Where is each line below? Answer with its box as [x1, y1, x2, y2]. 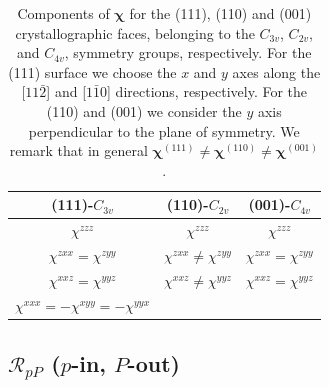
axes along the [232, 61, 321, 82]
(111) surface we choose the [8, 61, 177, 82]
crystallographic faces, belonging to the [15, 22, 255, 43]
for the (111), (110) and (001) [129, 3, 312, 23]
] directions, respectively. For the [107, 81, 308, 102]
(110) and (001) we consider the [46, 100, 242, 121]
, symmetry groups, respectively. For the [64, 42, 312, 63]
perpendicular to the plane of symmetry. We [28, 120, 300, 141]
